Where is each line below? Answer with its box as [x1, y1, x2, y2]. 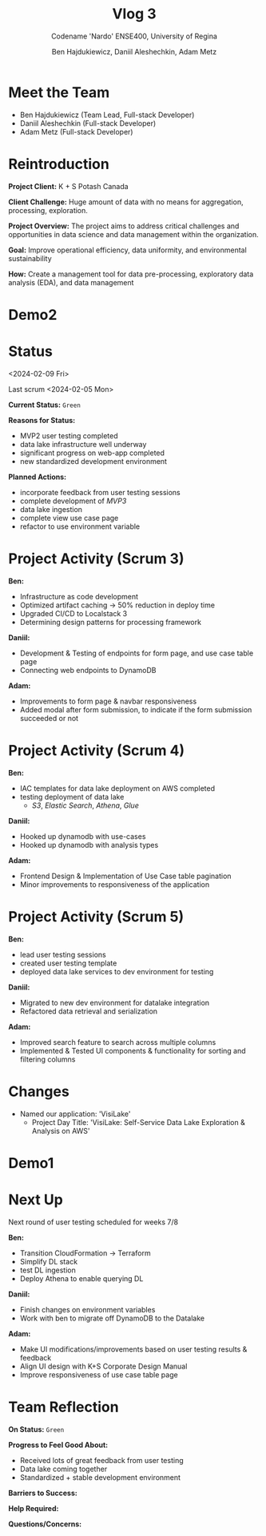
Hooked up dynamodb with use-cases [19, 831, 146, 841]
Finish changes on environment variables [19, 1304, 156, 1314]
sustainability [8, 253, 52, 263]
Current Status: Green [8, 400, 81, 409]
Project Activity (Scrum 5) [8, 907, 185, 925]
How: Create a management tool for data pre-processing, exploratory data [8, 269, 254, 279]
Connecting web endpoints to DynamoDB [19, 665, 157, 675]
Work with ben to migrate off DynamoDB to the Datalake [19, 1313, 205, 1323]
